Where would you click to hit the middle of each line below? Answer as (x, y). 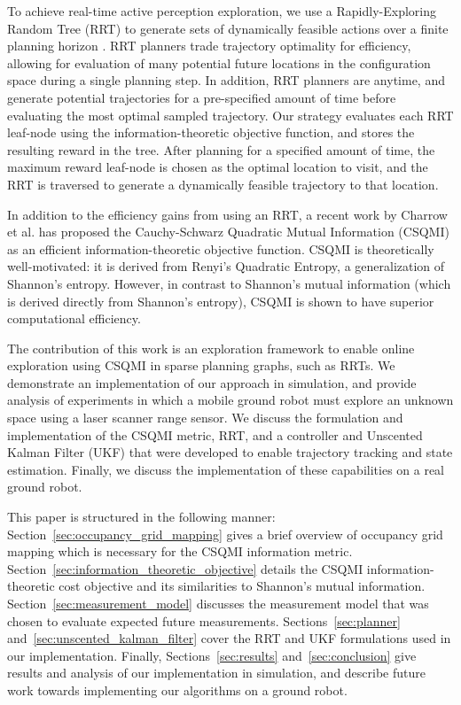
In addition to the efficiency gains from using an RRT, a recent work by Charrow (227, 214)
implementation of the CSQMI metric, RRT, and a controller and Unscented (215, 434)
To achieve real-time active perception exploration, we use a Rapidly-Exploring (222, 11)
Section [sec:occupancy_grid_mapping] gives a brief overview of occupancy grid (225, 534)
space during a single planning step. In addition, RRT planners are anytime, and (226, 80)
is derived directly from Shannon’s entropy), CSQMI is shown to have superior (221, 301)
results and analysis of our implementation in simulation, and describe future (216, 673)
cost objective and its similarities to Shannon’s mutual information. (242, 586)
